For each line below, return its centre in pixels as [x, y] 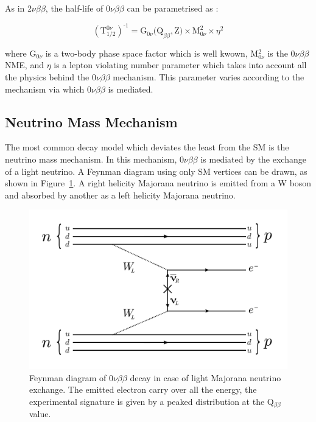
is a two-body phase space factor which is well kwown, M [152, 53]
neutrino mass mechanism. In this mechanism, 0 [94, 159]
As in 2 [19, 8]
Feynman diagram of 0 [71, 377]
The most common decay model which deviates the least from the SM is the [147, 147]
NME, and [24, 65]
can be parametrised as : [173, 8]
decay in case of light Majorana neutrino [205, 377]
